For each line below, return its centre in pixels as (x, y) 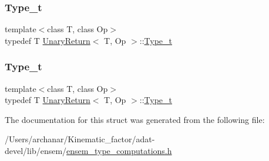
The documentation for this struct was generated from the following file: (135, 119)
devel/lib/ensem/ (36, 150)
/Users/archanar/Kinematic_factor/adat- (80, 139)
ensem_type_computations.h (119, 150)
